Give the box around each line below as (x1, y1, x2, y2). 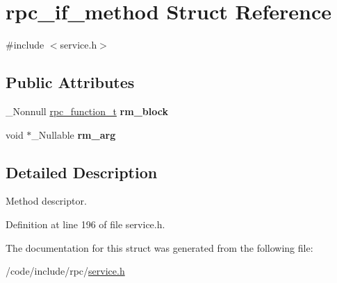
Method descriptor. (6, 194, 87, 208)
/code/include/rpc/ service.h (6, 264, 125, 278)
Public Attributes (6, 71, 135, 93)
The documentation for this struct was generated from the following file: (6, 240, 313, 255)
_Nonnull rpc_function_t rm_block (6, 103, 168, 118)
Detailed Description (6, 161, 158, 182)
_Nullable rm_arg (31, 127, 116, 141)
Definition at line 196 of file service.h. (6, 216, 165, 231)
